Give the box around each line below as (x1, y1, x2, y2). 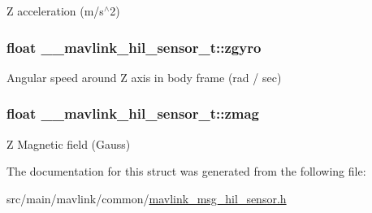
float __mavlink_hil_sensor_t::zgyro (6, 37, 262, 57)
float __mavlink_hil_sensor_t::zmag (6, 103, 260, 124)
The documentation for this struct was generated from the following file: (6, 163, 366, 180)
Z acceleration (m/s (6, 2, 104, 19)
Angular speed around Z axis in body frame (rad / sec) (6, 68, 282, 85)
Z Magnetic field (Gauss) (6, 135, 131, 152)
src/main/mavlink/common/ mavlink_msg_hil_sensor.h (6, 189, 287, 206)
